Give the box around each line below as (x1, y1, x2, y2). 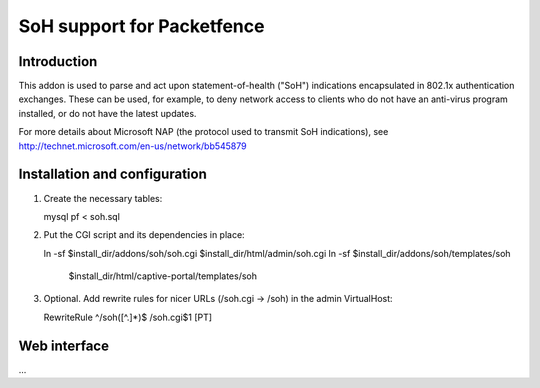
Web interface (18, 337, 110, 354)
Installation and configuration (18, 166, 207, 183)
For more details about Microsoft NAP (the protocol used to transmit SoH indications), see (18, 126, 389, 138)
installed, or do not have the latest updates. (18, 107, 197, 119)
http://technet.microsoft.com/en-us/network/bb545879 (18, 140, 247, 152)
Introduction (18, 53, 98, 70)
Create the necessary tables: (43, 192, 163, 204)
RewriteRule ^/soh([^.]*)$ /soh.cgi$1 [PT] (43, 311, 213, 323)
